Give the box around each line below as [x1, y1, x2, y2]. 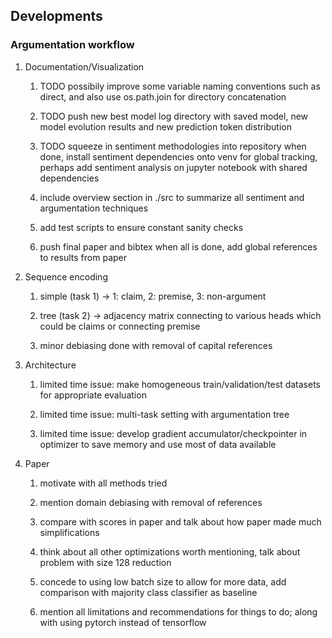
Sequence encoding [24, 270, 108, 283]
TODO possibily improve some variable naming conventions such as [39, 80, 321, 92]
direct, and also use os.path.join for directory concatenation [39, 90, 287, 103]
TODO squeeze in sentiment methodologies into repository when [39, 140, 307, 152]
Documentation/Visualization [24, 60, 145, 73]
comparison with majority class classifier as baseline [39, 586, 258, 598]
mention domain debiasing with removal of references [39, 496, 263, 508]
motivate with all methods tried [39, 477, 168, 489]
